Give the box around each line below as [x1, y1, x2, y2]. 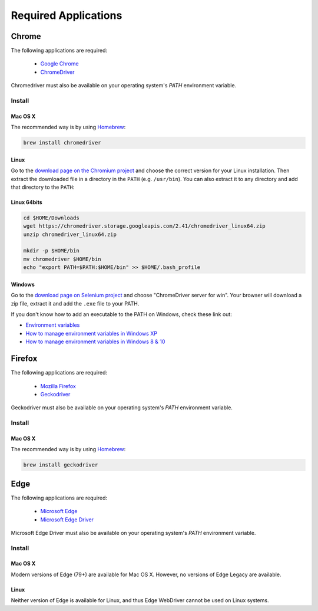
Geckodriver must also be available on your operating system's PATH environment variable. [11, 404, 233, 411]
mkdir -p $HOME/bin [23, 248, 79, 254]
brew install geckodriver [23, 462, 98, 468]
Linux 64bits [11, 198, 42, 206]
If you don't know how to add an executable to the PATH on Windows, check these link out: [11, 311, 232, 318]
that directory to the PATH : [11, 183, 75, 190]
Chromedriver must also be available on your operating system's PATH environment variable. [11, 82, 237, 89]
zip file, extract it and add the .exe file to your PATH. [11, 300, 140, 307]
